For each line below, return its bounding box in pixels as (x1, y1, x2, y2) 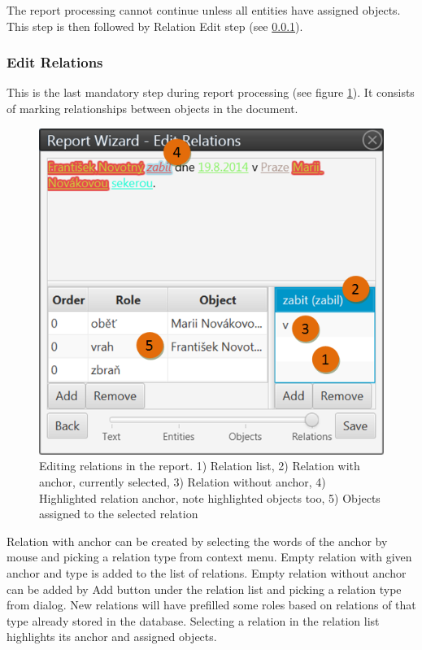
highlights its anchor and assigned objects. (7, 628, 217, 645)
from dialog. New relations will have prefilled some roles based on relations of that (7, 596, 416, 613)
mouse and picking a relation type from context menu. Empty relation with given (7, 548, 412, 565)
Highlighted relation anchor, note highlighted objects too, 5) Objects (39, 489, 381, 506)
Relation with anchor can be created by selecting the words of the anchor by (7, 532, 388, 549)
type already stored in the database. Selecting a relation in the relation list (7, 612, 380, 629)
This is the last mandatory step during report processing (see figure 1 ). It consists (7, 84, 415, 101)
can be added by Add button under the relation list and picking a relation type (7, 580, 402, 597)
